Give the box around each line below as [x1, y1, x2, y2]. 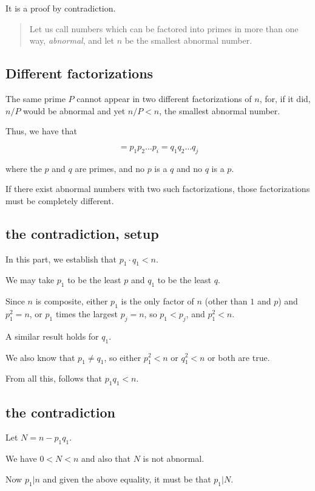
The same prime [5, 92, 66, 105]
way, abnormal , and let [29, 34, 114, 47]
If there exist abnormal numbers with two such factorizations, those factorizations [5, 182, 310, 195]
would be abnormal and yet [23, 104, 126, 117]
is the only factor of [121, 295, 194, 307]
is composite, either [35, 295, 108, 307]
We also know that [5, 351, 75, 363]
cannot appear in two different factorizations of [76, 92, 252, 105]
